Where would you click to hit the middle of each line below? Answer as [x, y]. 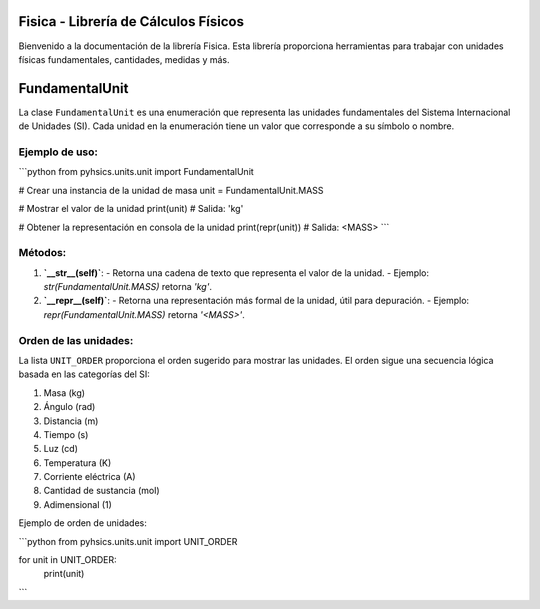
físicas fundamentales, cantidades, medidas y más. [124, 59]
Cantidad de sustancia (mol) [101, 491]
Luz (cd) [61, 449]
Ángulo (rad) [69, 407]
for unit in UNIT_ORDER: [67, 560]
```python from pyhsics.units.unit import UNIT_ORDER [128, 541]
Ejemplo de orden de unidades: [82, 523]
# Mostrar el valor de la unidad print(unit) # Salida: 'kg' [131, 209]
